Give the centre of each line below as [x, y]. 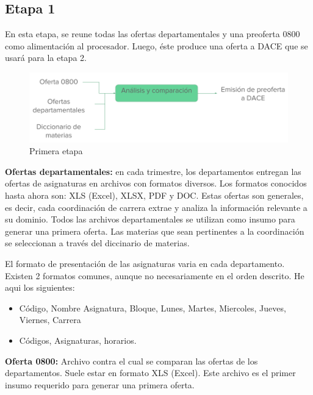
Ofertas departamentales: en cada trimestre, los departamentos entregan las [153, 171]
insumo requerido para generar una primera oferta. [100, 384]
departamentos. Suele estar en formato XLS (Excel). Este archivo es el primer [150, 373]
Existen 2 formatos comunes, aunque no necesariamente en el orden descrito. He [155, 275]
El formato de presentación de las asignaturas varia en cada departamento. [145, 263]
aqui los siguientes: [40, 287]
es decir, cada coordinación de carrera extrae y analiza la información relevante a [156, 207]
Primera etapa [56, 151]
